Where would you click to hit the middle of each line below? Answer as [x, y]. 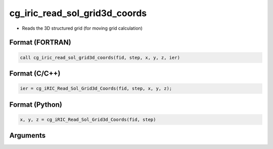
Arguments [28, 136]
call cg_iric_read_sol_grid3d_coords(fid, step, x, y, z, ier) [100, 57]
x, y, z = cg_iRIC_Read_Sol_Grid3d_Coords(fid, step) [88, 119]
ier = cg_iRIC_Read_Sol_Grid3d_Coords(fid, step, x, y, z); [96, 89]
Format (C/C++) [35, 73]
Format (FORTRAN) [40, 43]
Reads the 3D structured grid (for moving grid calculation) [82, 28]
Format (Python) [36, 104]
